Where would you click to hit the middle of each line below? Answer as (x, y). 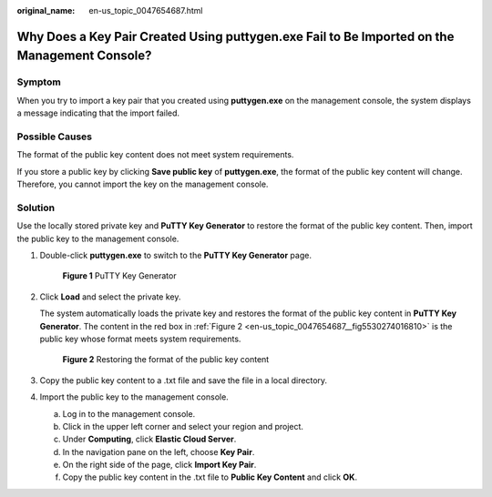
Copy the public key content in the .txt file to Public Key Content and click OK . (210, 477)
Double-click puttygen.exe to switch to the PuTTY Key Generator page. (175, 255)
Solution (36, 208)
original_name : (46, 10)
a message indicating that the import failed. (98, 113)
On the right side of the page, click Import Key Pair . (159, 465)
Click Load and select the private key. (110, 297)
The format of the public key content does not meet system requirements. (155, 155)
